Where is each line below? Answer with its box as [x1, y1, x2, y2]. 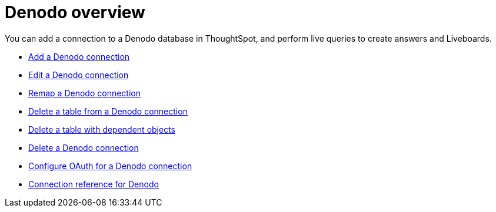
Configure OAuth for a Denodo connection [28, 160, 192, 171]
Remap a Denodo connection [28, 88, 141, 98]
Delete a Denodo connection [28, 142, 139, 153]
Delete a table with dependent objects [28, 124, 175, 134]
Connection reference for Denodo [28, 179, 159, 189]
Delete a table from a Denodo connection [28, 106, 188, 116]
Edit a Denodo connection [28, 69, 129, 80]
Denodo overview [5, 2, 145, 22]
